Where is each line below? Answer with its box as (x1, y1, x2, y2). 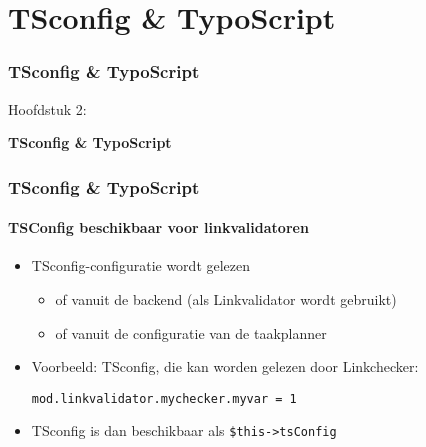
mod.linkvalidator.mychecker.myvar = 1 (31, 391, 297, 406)
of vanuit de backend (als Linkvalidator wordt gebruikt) (55, 289, 397, 310)
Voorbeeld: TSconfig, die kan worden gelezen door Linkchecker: (31, 356, 419, 377)
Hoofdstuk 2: (8, 98, 87, 119)
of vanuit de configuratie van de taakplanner (55, 322, 327, 343)
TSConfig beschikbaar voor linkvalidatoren (8, 217, 309, 238)
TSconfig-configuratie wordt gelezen (31, 255, 251, 276)
